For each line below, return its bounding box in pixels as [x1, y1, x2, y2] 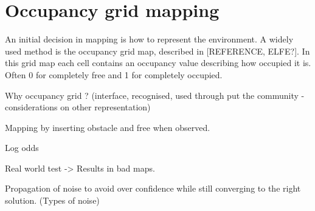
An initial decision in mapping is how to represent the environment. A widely [5, 33, 294, 45]
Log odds [5, 141, 39, 154]
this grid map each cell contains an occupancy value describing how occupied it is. [5, 56, 311, 69]
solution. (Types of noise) [5, 194, 100, 207]
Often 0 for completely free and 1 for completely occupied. [5, 68, 223, 81]
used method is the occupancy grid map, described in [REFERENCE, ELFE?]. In [5, 44, 310, 57]
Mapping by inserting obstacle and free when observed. [5, 121, 210, 133]
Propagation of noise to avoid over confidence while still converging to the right [5, 182, 301, 195]
